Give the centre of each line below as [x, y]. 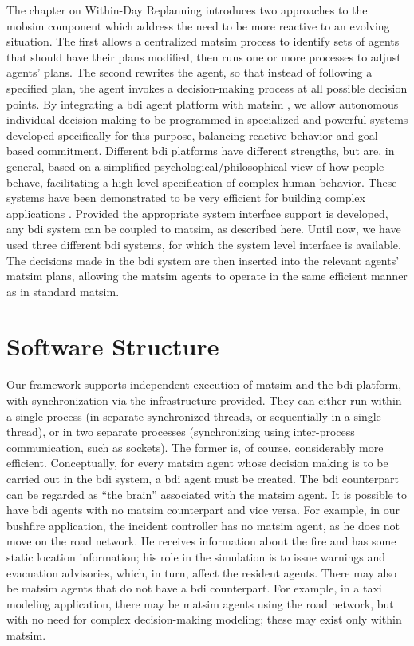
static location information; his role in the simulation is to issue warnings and [196, 556]
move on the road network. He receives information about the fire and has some [201, 541]
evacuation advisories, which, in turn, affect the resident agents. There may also [201, 572]
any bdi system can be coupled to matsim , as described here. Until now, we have [204, 229]
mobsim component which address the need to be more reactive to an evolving [198, 25]
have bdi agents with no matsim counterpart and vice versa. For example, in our [203, 510]
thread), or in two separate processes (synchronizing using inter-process [181, 432]
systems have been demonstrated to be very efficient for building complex [186, 198]
